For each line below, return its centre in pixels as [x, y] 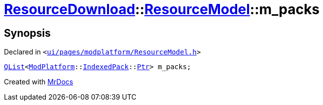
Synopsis [27, 33]
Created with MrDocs [39, 82]
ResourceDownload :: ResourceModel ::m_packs [162, 9]
